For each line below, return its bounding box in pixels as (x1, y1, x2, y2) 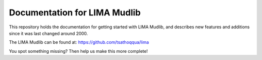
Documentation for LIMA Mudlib (9, 7, 141, 18)
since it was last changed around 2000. (9, 30, 88, 36)
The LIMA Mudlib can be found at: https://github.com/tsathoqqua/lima (9, 39, 149, 45)
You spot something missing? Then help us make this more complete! (9, 48, 148, 54)
